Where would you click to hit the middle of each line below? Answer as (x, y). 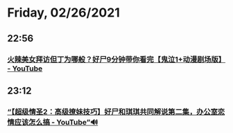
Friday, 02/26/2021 (63, 13)
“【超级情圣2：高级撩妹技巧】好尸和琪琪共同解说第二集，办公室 (113, 112)
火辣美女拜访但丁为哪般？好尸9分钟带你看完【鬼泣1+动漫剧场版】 (116, 59)
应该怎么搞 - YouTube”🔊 (56, 122)
